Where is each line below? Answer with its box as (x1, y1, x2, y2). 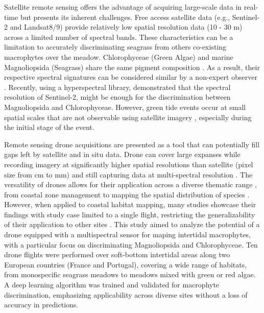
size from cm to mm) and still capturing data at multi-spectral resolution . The (4, 169, 253, 180)
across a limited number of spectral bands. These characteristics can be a (4, 31, 233, 42)
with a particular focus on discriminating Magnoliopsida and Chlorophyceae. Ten (4, 239, 258, 250)
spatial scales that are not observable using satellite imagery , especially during (4, 111, 252, 122)
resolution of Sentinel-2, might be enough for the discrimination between (4, 92, 231, 102)
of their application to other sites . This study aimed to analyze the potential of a (4, 219, 260, 230)
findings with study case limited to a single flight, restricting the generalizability (4, 209, 255, 219)
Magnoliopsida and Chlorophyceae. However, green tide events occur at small (4, 101, 246, 112)
